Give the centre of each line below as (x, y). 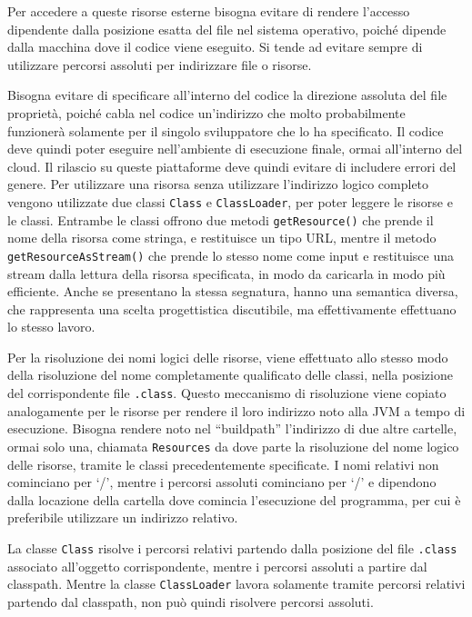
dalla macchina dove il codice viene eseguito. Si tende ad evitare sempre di (215, 47)
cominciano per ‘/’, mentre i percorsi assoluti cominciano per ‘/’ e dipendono (222, 482)
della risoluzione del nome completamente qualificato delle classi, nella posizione (230, 375)
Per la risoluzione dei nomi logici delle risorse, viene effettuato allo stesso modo (228, 357)
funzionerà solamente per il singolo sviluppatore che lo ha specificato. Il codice (226, 130)
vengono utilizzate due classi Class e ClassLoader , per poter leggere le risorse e (230, 201)
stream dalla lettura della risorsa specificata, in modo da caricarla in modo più (226, 273)
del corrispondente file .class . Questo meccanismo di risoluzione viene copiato (227, 393)
